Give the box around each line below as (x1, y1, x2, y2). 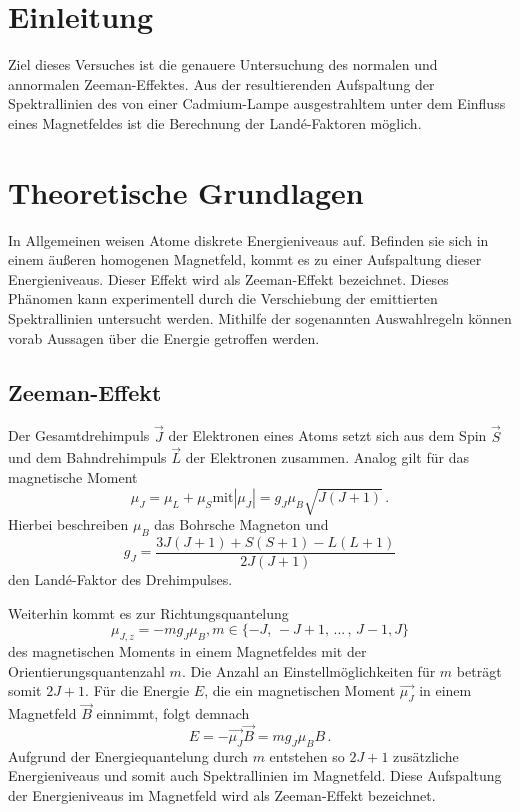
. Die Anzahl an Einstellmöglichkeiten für (181, 660, 436, 681)
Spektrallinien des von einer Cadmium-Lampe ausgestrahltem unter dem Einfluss (8, 93, 506, 114)
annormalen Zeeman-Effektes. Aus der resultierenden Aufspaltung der (8, 73, 435, 94)
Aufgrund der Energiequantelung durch (8, 745, 248, 766)
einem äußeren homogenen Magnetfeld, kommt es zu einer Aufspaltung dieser (8, 249, 482, 270)
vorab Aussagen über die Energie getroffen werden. (8, 327, 320, 348)
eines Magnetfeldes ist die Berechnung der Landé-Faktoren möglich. (8, 112, 422, 133)
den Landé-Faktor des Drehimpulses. (8, 569, 233, 590)
